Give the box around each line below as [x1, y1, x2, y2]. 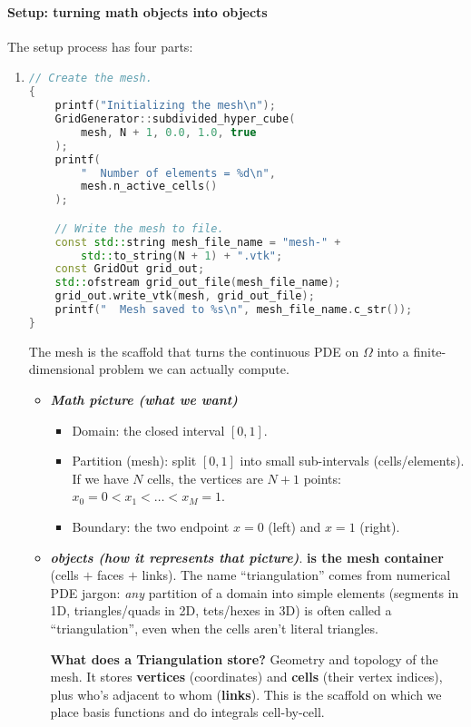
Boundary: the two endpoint [72, 516, 230, 535]
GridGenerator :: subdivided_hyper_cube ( [54, 113, 296, 126]
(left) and [268, 516, 321, 535]
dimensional [28, 359, 95, 378]
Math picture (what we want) [50, 389, 238, 408]
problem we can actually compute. [98, 359, 289, 378]
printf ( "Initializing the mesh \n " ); [54, 99, 276, 113]
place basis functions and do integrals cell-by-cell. [50, 702, 325, 722]
